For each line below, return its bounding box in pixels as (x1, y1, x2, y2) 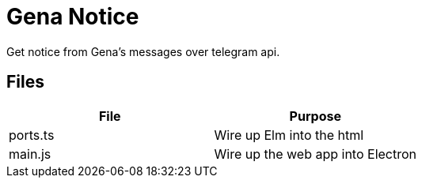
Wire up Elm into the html (214, 126, 364, 143)
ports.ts (9, 126, 55, 143)
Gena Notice (6, 3, 139, 30)
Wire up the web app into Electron (214, 145, 417, 162)
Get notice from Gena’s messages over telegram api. (6, 44, 280, 58)
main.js (9, 145, 51, 162)
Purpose (289, 107, 341, 124)
